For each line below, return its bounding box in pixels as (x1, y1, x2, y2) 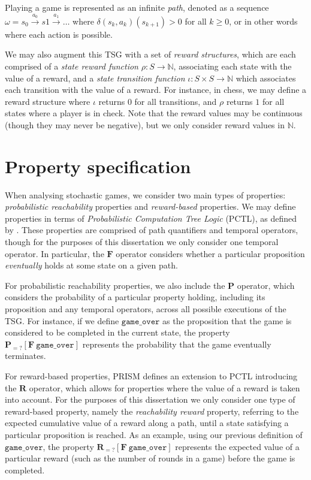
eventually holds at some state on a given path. (5, 259, 178, 271)
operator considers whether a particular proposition (116, 247, 305, 259)
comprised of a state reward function (5, 59, 138, 72)
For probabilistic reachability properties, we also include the (5, 279, 225, 291)
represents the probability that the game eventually (82, 337, 271, 350)
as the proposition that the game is (162, 314, 292, 327)
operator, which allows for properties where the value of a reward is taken (29, 381, 300, 394)
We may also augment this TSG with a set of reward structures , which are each (5, 48, 296, 61)
